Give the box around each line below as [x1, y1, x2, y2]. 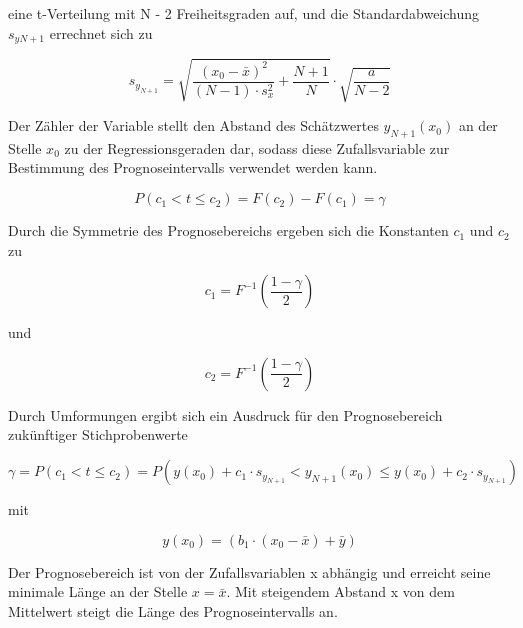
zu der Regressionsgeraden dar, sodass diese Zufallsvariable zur [64, 137, 450, 158]
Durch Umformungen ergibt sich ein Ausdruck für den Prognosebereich [8, 404, 443, 425]
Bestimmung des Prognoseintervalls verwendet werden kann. [8, 157, 378, 178]
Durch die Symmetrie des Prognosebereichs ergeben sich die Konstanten [8, 220, 449, 241]
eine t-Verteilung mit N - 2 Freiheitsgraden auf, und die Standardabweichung [8, 3, 480, 23]
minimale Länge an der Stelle [8, 581, 188, 602]
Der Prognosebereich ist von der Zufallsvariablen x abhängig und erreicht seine [8, 561, 491, 582]
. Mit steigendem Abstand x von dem [226, 581, 455, 602]
